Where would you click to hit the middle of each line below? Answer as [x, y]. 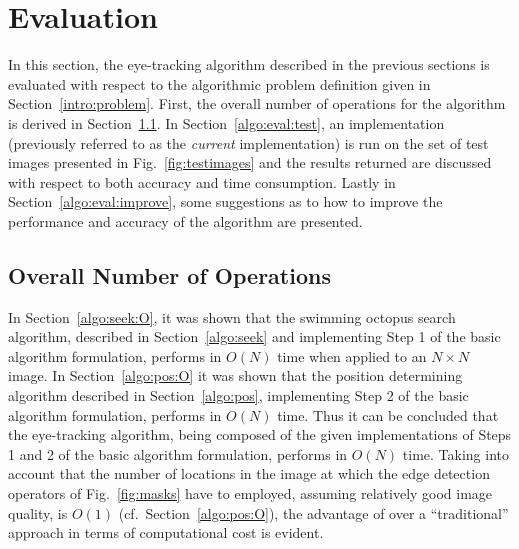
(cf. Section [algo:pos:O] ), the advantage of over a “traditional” [313, 512]
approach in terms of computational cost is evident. [166, 532]
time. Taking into [455, 453]
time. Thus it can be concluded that [388, 414]
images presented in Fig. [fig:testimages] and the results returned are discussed [250, 162]
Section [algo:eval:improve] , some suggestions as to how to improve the [225, 201]
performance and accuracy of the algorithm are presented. [185, 220]
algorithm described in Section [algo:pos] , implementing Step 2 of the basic [238, 395]
